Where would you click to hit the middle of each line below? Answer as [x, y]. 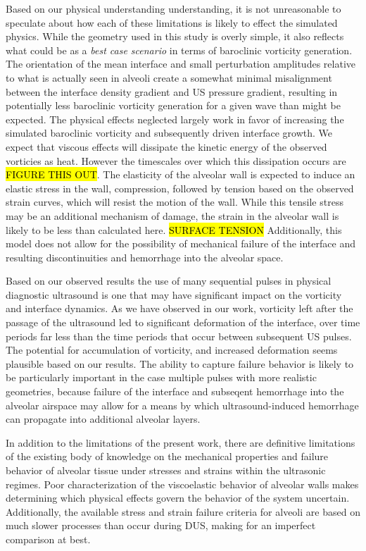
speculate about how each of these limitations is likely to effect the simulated [172, 22]
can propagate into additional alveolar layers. [103, 419]
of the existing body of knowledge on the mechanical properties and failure [167, 456]
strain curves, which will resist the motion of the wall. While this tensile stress [175, 202]
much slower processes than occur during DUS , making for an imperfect [161, 525]
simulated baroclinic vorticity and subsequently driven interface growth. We [169, 133]
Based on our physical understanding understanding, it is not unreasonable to [173, 8]
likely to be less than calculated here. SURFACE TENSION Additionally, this [174, 229]
